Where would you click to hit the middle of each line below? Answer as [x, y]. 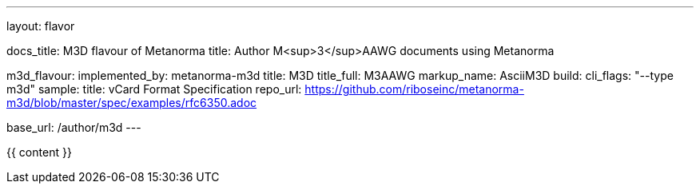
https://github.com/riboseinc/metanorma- [414, 89]
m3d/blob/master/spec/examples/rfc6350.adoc [132, 103]
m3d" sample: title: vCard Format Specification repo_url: [154, 89]
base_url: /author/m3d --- [74, 127]
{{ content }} [39, 152]
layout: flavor [41, 26]
